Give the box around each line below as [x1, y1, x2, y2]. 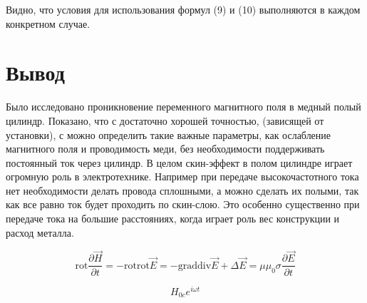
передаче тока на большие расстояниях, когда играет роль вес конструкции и [6, 211, 340, 226]
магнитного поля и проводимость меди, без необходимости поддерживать [6, 141, 325, 156]
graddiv [177, 260, 212, 271]
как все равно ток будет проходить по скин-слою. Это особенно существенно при [6, 197, 360, 212]
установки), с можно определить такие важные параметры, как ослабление [6, 127, 331, 142]
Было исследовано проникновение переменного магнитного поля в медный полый [6, 99, 361, 114]
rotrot [123, 260, 150, 271]
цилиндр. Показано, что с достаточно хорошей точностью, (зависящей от [6, 113, 324, 128]
